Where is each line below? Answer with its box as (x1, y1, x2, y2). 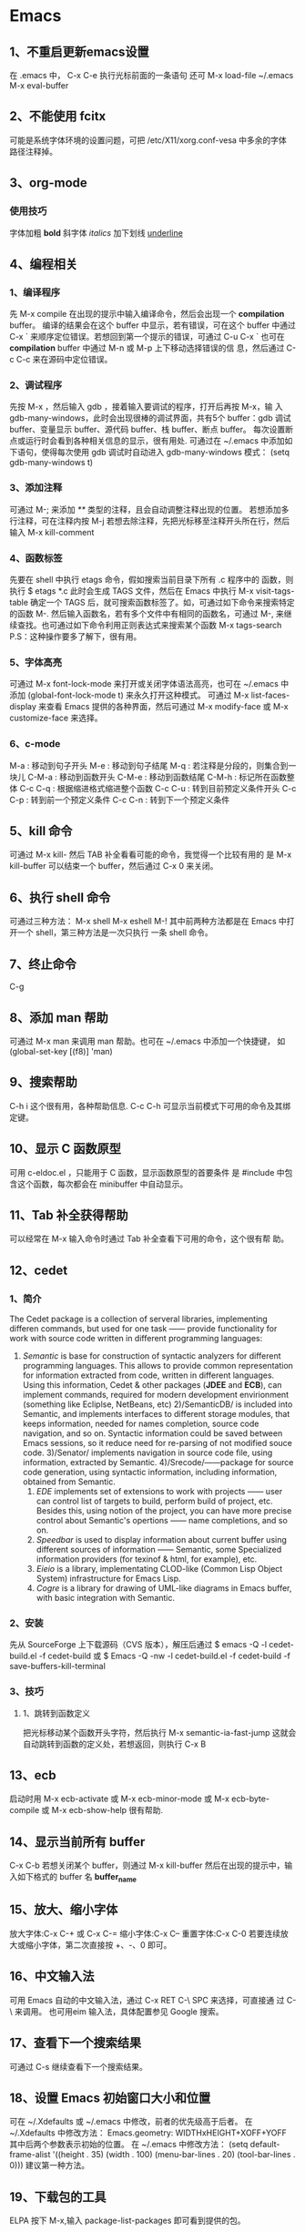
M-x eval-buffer (9, 80, 69, 91)
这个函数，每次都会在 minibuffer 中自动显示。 (16, 1178, 188, 1189)
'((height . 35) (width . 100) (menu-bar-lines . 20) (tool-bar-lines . (52, 2149, 296, 2160)
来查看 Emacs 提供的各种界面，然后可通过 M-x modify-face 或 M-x (37, 701, 289, 712)
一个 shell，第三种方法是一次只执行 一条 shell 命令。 (16, 927, 213, 938)
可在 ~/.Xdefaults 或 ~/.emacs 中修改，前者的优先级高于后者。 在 (9, 2116, 253, 2127)
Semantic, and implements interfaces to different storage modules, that (22, 1409, 290, 1420)
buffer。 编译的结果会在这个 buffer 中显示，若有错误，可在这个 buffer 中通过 (9, 320, 296, 331)
